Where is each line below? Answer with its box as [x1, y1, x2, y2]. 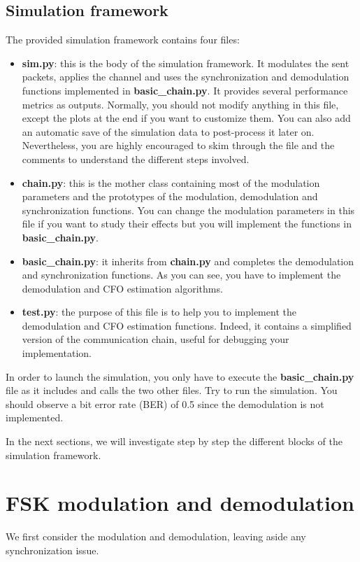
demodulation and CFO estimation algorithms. [22, 281, 223, 295]
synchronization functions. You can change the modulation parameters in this [22, 202, 355, 217]
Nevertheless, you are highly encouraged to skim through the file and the [22, 138, 335, 153]
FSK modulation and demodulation [6, 489, 354, 517]
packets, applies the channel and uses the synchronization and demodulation [22, 69, 350, 84]
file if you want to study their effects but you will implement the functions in [22, 216, 352, 231]
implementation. [22, 346, 92, 360]
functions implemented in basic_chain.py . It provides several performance [22, 83, 348, 97]
